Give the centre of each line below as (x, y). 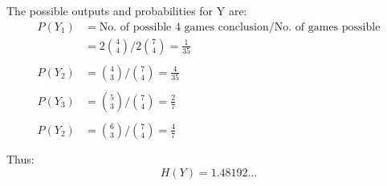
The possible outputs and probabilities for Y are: (127, 10)
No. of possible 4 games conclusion (184, 27)
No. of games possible (327, 27)
